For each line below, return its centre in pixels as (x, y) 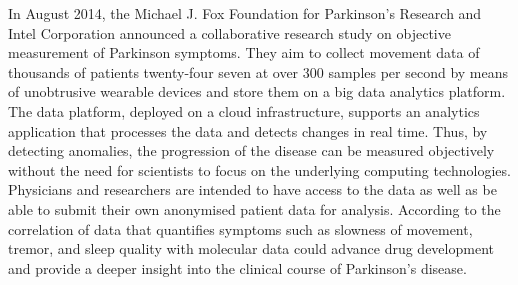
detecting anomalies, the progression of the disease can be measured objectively (251, 150)
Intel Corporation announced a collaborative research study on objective (229, 32)
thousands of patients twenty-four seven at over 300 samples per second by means (258, 71)
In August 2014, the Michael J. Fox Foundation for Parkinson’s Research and (245, 13)
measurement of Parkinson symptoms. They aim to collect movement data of (244, 52)
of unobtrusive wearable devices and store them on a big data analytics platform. (257, 91)
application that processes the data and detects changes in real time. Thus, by (248, 130)
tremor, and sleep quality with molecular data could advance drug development (251, 248)
